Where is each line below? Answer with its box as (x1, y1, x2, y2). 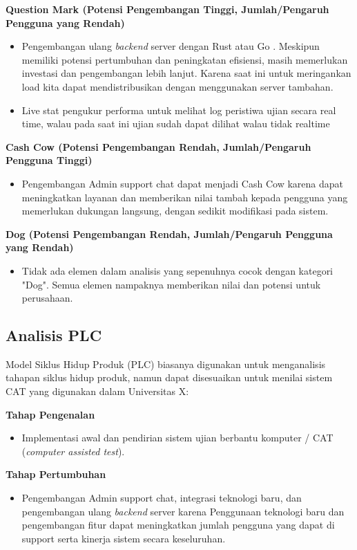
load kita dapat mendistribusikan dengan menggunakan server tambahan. (21, 79, 334, 93)
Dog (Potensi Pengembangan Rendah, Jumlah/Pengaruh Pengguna (6, 226, 333, 241)
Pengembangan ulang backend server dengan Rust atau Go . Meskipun (21, 39, 320, 53)
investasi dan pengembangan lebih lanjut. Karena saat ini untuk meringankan (21, 66, 351, 80)
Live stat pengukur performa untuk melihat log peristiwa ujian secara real (21, 102, 336, 117)
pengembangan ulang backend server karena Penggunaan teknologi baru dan (21, 504, 345, 518)
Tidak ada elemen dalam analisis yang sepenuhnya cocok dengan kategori (21, 263, 334, 277)
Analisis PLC (6, 324, 102, 346)
